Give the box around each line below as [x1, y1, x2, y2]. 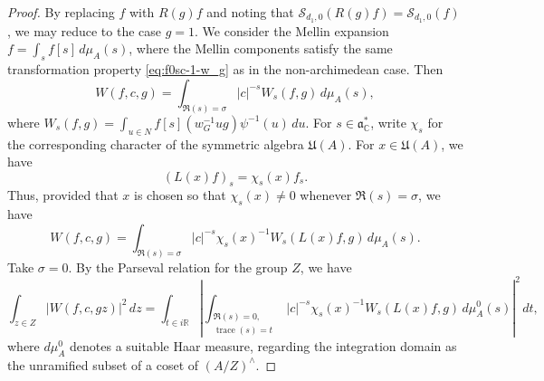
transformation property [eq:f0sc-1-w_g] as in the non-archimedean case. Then [7, 60, 444, 79]
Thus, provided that [7, 186, 119, 205]
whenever [300, 186, 352, 205]
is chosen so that [133, 186, 226, 205]
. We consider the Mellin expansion [195, 21, 389, 40]
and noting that [206, 3, 294, 21]
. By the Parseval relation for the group [68, 257, 288, 276]
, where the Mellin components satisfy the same [129, 39, 393, 58]
